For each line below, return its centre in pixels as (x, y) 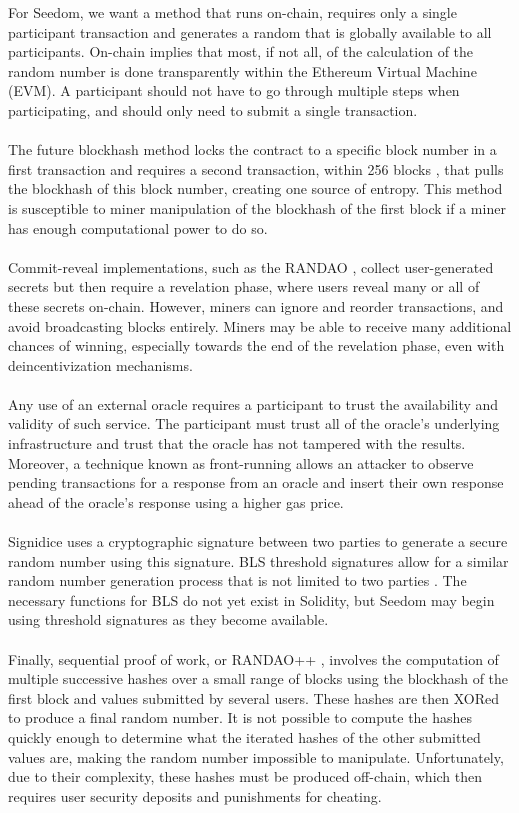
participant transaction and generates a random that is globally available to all (250, 31)
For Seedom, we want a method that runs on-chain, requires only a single (232, 12)
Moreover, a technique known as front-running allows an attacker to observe (241, 462)
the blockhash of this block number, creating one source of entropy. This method (255, 188)
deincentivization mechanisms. (100, 364)
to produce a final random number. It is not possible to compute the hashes (240, 717)
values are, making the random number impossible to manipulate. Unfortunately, (256, 756)
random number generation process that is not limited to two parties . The (237, 580)
